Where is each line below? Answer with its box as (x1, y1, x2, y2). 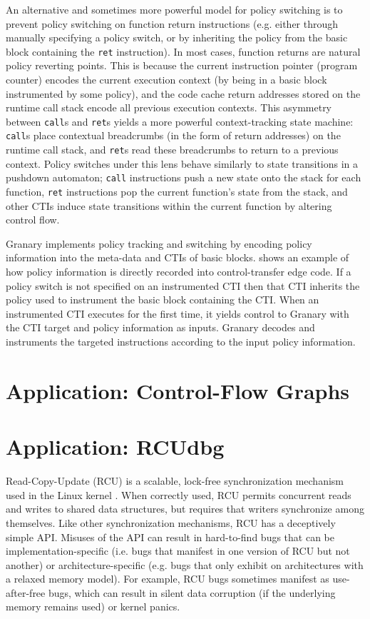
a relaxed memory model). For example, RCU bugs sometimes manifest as (6, 571, 329, 586)
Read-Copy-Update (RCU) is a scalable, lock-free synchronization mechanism (6, 473, 344, 488)
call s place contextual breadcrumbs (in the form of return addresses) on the (6, 128, 341, 143)
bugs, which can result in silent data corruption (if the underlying (48, 585, 336, 600)
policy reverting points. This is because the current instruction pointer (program (6, 58, 358, 73)
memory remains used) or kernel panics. (6, 599, 180, 614)
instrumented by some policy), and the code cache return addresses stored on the (6, 86, 361, 101)
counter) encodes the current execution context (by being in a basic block (6, 72, 327, 87)
